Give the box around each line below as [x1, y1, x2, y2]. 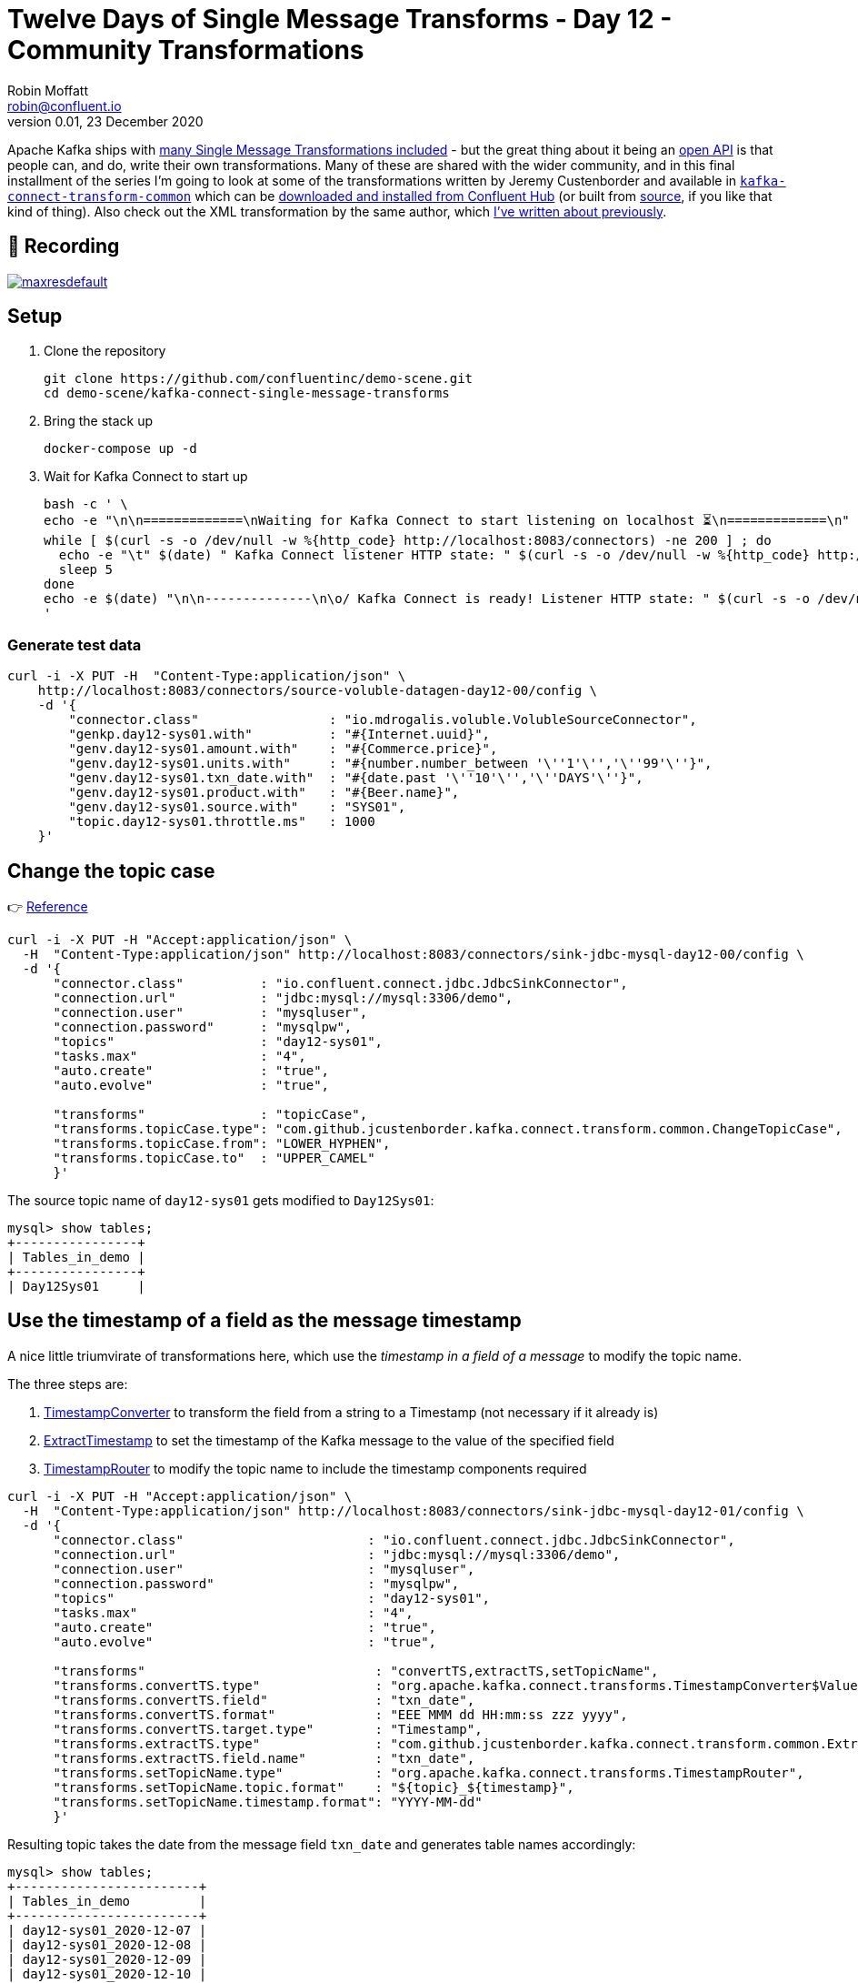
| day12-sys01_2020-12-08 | [7, 1937, 207, 1952]
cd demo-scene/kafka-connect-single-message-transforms [44, 386, 450, 401]
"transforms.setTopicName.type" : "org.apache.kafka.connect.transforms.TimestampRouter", [53, 1765, 804, 1780]
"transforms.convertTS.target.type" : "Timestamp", [53, 1721, 483, 1736]
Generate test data [7, 635, 142, 654]
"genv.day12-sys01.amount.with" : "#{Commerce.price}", [68, 741, 498, 757]
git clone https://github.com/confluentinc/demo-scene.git [44, 371, 474, 387]
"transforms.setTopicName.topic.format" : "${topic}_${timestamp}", [53, 1779, 574, 1795]
